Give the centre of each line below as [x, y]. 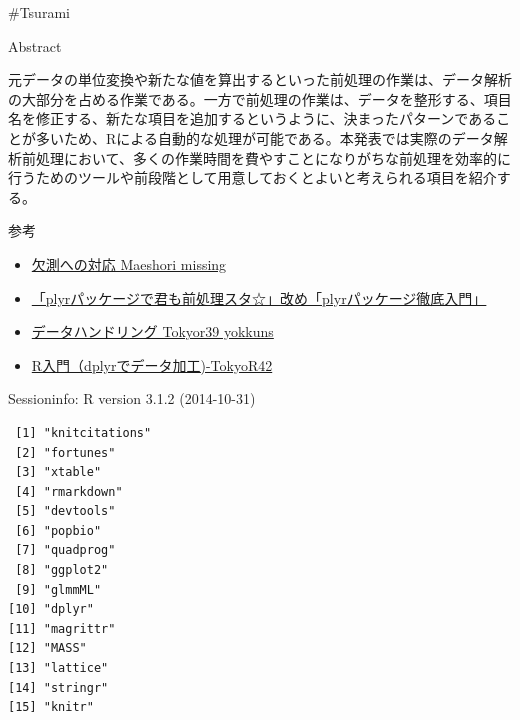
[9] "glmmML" [58, 589]
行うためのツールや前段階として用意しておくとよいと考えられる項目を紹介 [252, 177]
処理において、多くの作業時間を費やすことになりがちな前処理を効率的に [273, 157]
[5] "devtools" [65, 511]
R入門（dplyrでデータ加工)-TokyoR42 [152, 364]
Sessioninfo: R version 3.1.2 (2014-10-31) [132, 398]
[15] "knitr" [51, 707]
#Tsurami [39, 12]
